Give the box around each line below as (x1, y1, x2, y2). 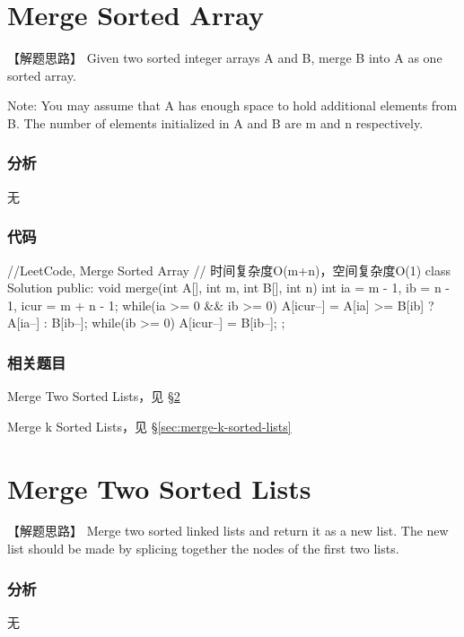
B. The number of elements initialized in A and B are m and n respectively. (7, 113, 424, 132)
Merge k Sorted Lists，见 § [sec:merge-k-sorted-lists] (7, 416, 292, 435)
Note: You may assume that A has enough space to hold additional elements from (7, 96, 458, 115)
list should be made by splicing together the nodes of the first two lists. (7, 539, 399, 558)
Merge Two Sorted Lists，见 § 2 (7, 387, 180, 406)
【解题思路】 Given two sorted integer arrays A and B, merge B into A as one (7, 48, 442, 67)
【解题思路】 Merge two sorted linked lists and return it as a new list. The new (7, 521, 449, 540)
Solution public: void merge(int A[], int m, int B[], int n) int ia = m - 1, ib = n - (7, 278, 450, 297)
